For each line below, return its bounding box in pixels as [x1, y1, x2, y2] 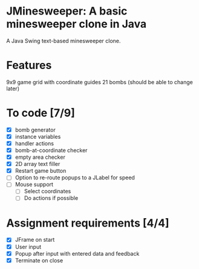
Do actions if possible [24, 194, 79, 202]
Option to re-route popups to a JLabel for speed [15, 174, 135, 181]
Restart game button [15, 167, 67, 174]
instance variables [15, 133, 61, 140]
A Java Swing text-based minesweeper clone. [6, 37, 121, 44]
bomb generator [15, 126, 56, 133]
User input [15, 243, 42, 250]
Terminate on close [15, 256, 64, 264]
